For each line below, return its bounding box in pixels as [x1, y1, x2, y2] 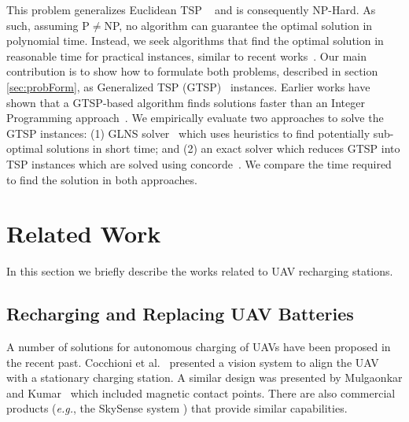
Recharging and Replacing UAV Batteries [6, 302, 354, 326]
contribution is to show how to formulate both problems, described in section [6, 63, 378, 80]
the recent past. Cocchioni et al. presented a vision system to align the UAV [6, 354, 379, 370]
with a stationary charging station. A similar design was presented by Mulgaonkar [6, 369, 403, 386]
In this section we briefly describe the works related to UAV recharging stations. [6, 263, 393, 279]
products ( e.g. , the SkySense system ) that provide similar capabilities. [6, 400, 348, 416]
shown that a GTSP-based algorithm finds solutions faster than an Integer [6, 94, 365, 110]
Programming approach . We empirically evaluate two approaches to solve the [6, 109, 384, 126]
